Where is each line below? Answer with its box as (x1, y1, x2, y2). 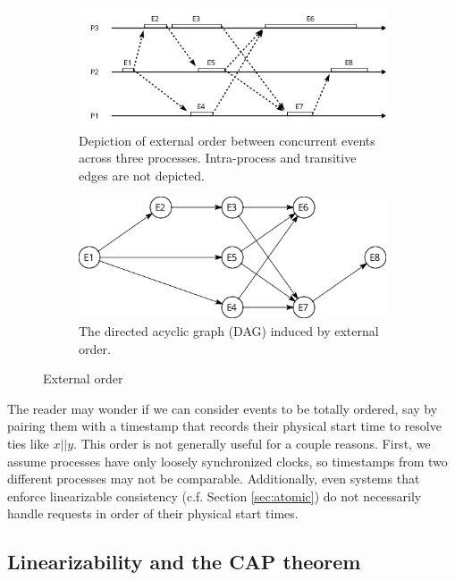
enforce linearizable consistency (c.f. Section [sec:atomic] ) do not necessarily (7, 486, 422, 505)
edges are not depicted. (79, 165, 205, 184)
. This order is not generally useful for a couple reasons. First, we (73, 434, 431, 453)
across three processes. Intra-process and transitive (79, 148, 357, 167)
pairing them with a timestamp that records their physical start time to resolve (7, 416, 442, 435)
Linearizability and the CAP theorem (7, 548, 361, 576)
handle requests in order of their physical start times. (7, 504, 299, 523)
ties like (7, 434, 49, 453)
